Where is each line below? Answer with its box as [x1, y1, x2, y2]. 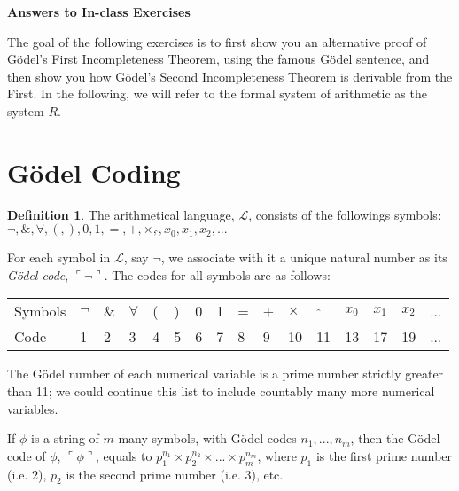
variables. [7, 399, 58, 417]
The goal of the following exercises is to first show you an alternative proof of [7, 32, 427, 51]
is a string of [31, 429, 99, 448]
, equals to [96, 446, 152, 464]
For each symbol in [7, 248, 111, 267]
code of [7, 446, 46, 464]
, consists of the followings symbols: [248, 205, 441, 223]
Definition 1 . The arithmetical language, [7, 205, 235, 223]
